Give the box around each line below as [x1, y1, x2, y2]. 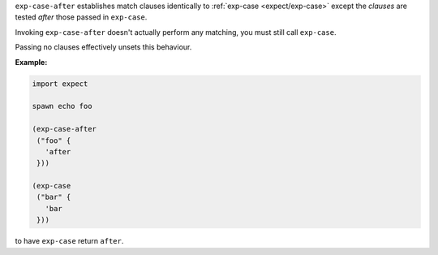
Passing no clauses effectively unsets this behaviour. [15, 42, 192, 52]
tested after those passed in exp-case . [15, 12, 148, 22]
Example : [15, 57, 48, 67]
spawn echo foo [32, 102, 92, 111]
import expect [32, 79, 88, 89]
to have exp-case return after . [15, 236, 124, 246]
